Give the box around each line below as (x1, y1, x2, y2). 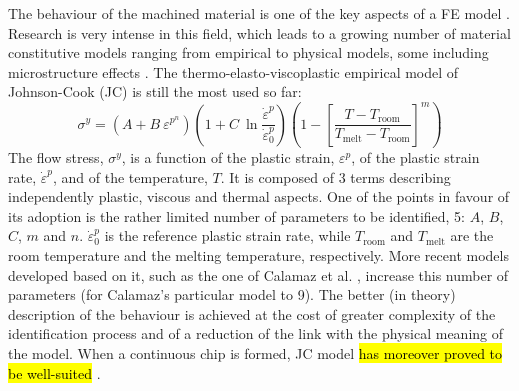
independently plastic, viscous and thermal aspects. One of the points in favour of (8, 186, 510, 207)
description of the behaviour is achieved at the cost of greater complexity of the (8, 303, 496, 324)
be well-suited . (8, 362, 101, 383)
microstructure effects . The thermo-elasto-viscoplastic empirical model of (8, 61, 459, 82)
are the (450, 225, 494, 246)
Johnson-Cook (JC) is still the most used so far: (8, 81, 302, 102)
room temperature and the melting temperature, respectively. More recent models (8, 245, 509, 265)
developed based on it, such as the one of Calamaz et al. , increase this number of (8, 264, 509, 285)
